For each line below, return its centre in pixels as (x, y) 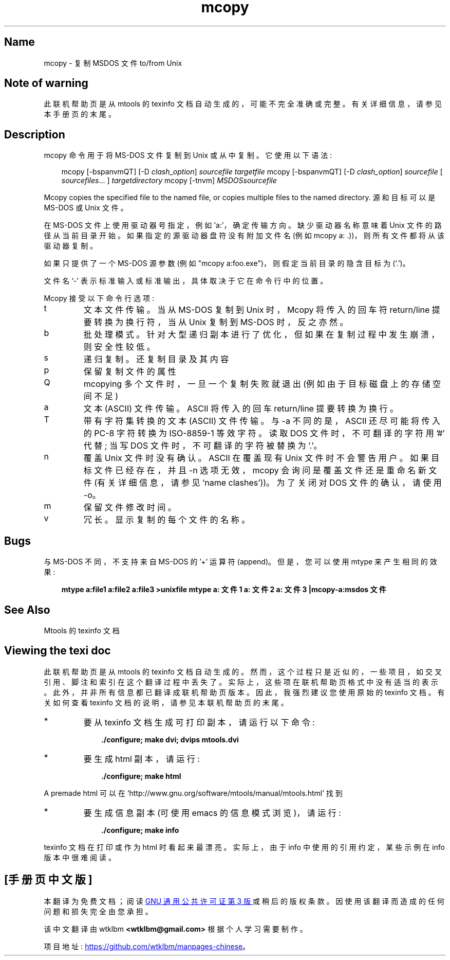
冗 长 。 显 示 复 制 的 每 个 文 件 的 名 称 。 (167, 520)
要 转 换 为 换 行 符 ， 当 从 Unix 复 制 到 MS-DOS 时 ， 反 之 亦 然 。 (216, 322)
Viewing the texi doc (58, 651)
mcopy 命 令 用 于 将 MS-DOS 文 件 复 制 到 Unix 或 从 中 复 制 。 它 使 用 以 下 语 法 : (188, 155)
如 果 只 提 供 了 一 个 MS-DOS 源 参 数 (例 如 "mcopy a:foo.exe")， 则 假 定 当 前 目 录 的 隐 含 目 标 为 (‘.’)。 (227, 263)
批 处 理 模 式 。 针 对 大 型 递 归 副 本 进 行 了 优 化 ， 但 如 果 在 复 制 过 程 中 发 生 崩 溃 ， (261, 335)
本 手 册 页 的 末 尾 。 (80, 114)
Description (35, 134)
